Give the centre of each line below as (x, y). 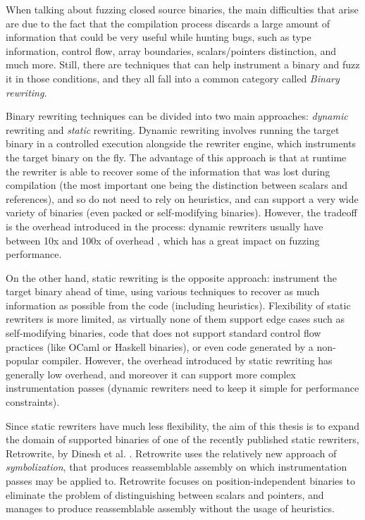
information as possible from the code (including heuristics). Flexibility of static (178, 305)
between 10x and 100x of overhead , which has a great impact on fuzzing (163, 240)
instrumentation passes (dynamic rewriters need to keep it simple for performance (182, 388)
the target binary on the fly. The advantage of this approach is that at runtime (176, 157)
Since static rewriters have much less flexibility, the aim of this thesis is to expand (182, 425)
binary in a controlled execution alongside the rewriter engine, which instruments (181, 143)
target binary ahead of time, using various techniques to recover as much (163, 291)
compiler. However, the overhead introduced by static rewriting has (187, 360)
